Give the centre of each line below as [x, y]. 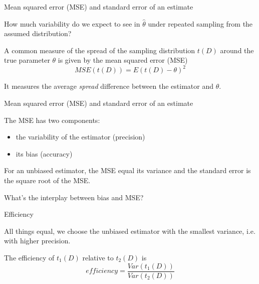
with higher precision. [37, 241]
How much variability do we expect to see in [72, 23]
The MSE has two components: [52, 120]
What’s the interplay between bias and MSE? [74, 197]
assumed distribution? [38, 33]
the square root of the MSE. [47, 180]
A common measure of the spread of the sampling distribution [100, 50]
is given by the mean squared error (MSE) [123, 60]
